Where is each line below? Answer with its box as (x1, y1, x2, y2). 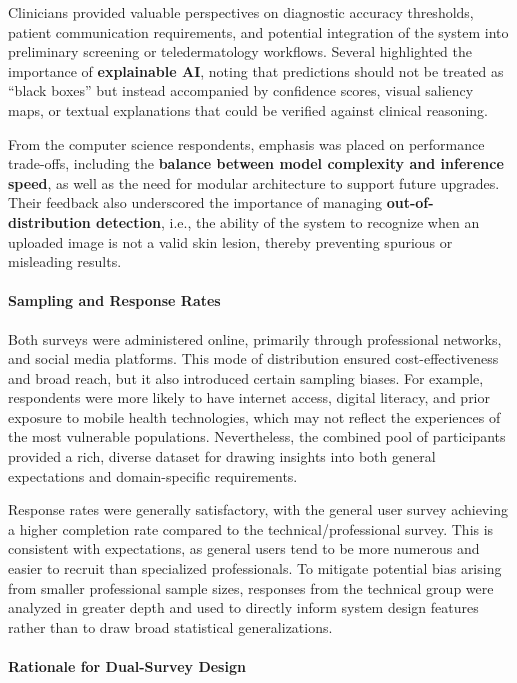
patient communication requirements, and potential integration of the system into (8, 21, 509, 42)
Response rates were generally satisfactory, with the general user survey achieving (8, 499, 508, 520)
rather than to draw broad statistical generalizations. (8, 616, 333, 637)
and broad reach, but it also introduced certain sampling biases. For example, (8, 367, 484, 388)
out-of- (386, 192, 434, 213)
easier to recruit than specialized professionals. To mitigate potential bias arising (8, 558, 502, 579)
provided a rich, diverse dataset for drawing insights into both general (8, 446, 436, 467)
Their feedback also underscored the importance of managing (8, 192, 383, 213)
